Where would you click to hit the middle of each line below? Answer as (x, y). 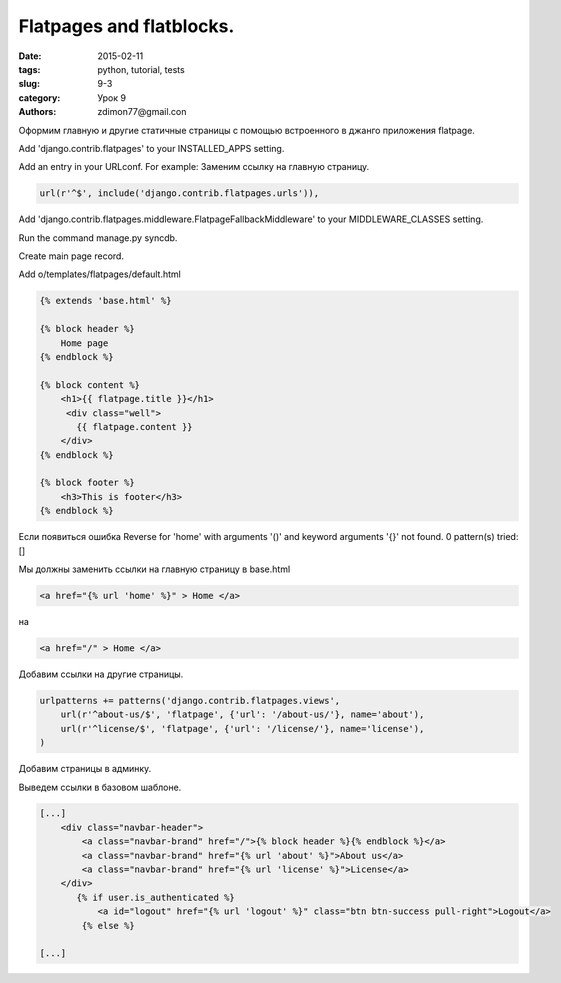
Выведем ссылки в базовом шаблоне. (100, 787)
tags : (29, 69)
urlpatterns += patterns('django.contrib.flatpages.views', (190, 700)
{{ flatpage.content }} (135, 426)
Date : (30, 56)
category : (39, 97)
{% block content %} (89, 384)
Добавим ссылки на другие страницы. (101, 674)
